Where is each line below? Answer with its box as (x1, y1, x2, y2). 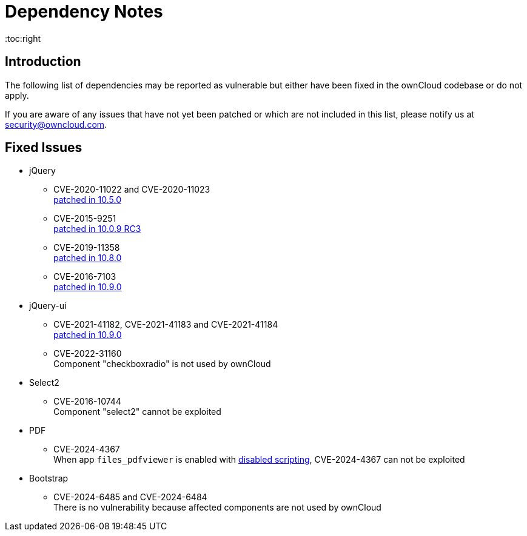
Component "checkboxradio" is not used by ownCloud (53, 359, 271, 369)
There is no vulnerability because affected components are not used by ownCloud (53, 502, 381, 513)
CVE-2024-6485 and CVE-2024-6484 (53, 492, 207, 503)
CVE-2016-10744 (53, 396, 121, 407)
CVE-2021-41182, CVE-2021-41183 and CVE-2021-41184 (53, 319, 278, 330)
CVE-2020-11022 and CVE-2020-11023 (53, 184, 210, 195)
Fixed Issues (5, 140, 82, 156)
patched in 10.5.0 (53, 194, 122, 205)
